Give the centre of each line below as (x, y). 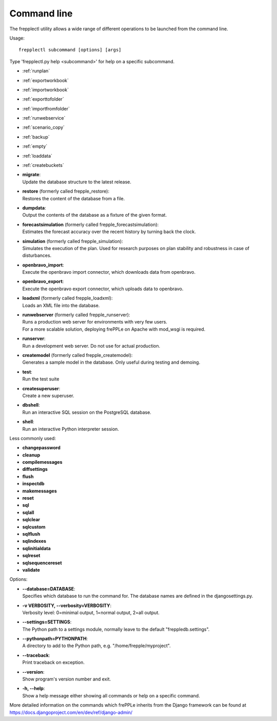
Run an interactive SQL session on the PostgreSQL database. (87, 412)
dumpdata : (34, 207)
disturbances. (37, 255)
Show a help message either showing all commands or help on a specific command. (111, 695)
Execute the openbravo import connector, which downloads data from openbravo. (109, 272)
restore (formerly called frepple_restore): (66, 191)
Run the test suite (41, 379)
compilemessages (42, 462)
